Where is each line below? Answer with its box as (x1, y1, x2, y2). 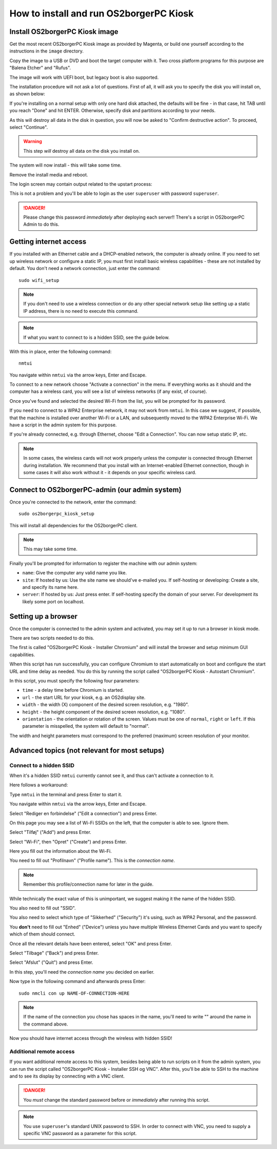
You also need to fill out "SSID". (9, 905, 76, 911)
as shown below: (9, 91, 46, 97)
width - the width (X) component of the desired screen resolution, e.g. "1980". (22, 702, 189, 708)
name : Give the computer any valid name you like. (22, 570, 127, 576)
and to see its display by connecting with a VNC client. (9, 1073, 125, 1080)
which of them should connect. (9, 931, 75, 937)
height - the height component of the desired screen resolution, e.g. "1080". (22, 709, 186, 715)
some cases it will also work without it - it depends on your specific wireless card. (23, 469, 196, 475)
